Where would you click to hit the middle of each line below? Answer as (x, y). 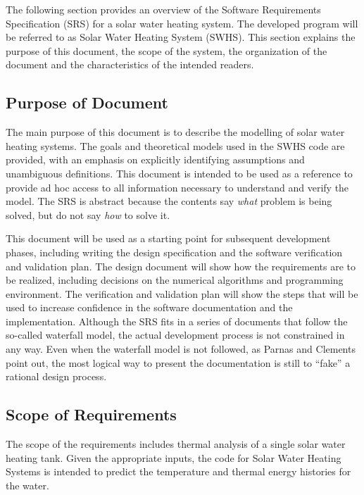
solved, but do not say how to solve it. (88, 214)
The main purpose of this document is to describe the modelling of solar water (175, 132)
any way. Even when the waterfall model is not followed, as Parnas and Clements (181, 349)
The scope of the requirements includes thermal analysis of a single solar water (176, 444)
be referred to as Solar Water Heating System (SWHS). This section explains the (181, 37)
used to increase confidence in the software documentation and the (149, 307)
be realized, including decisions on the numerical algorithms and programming (175, 280)
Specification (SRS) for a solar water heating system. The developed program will (182, 23)
